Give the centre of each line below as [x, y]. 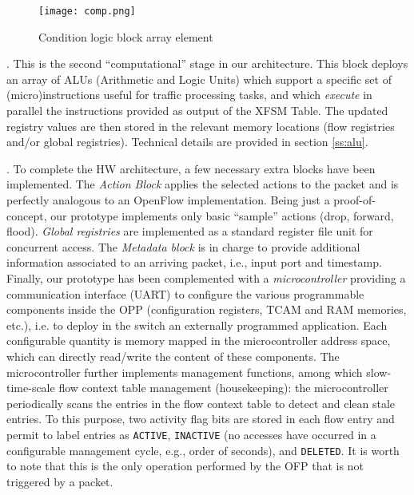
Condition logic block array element [126, 36]
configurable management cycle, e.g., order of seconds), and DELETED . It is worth [203, 450]
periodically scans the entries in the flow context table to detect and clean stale [201, 403]
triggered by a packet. [60, 481]
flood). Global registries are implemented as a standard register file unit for [190, 231]
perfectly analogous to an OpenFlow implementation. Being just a [168, 200]
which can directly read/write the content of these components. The [173, 356]
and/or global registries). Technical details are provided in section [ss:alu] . [187, 142]
